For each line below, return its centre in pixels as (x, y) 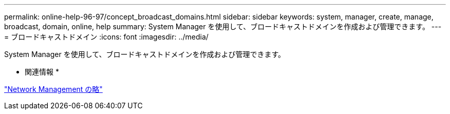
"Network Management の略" (53, 89)
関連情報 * (42, 72)
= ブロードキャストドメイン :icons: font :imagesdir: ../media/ (106, 37)
